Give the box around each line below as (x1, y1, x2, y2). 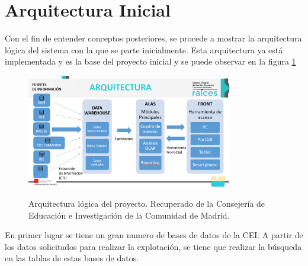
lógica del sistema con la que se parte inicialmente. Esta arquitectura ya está (5, 43, 283, 56)
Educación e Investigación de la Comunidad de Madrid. (28, 209, 230, 221)
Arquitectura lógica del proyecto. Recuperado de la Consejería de (28, 197, 265, 209)
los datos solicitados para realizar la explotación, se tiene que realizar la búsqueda (5, 240, 302, 252)
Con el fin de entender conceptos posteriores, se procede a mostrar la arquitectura (5, 32, 302, 44)
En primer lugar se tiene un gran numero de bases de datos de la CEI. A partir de (5, 229, 303, 241)
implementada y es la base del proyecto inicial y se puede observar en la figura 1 (5, 55, 296, 68)
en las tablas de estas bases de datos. (5, 252, 139, 264)
